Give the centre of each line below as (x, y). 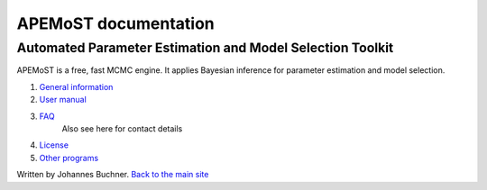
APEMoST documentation (116, 23)
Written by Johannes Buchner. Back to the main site (113, 175)
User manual (63, 100)
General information (76, 86)
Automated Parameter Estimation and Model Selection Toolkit (205, 48)
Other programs (69, 158)
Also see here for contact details (122, 128)
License (54, 145)
